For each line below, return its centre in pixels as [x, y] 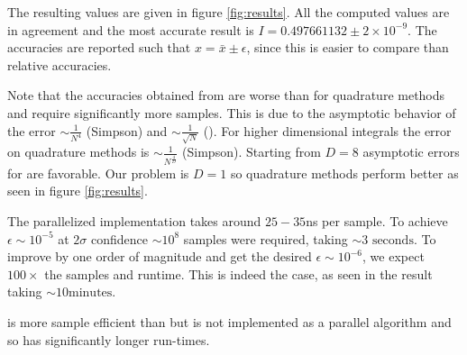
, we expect [394, 256]
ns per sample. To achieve [377, 221]
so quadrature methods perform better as [344, 173]
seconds [393, 240]
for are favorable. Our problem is [98, 173]
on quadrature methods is [78, 152]
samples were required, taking [266, 238]
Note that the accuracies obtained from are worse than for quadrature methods [226, 95]
